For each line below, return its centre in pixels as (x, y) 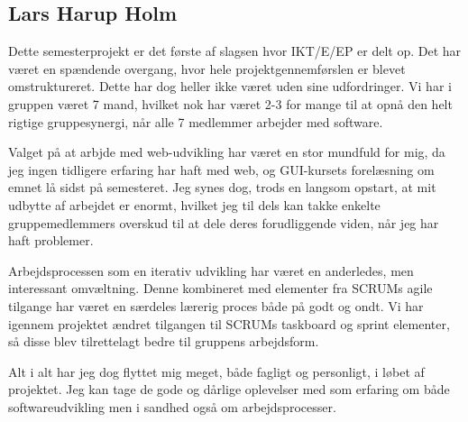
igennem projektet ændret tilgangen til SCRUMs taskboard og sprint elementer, (229, 323)
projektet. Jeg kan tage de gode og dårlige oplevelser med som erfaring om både (229, 389)
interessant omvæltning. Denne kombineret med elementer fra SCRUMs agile (220, 288)
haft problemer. (51, 240)
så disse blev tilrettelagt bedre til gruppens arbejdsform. (164, 341)
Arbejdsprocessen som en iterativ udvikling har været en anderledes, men (211, 270)
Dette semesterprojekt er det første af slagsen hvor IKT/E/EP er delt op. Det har (235, 51)
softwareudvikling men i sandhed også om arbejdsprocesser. (172, 406)
